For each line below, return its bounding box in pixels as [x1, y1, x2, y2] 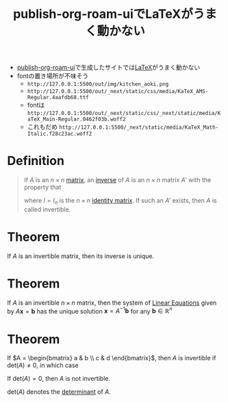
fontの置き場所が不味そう [16, 72, 89, 80]
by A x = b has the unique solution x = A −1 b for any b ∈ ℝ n [7, 305, 173, 315]
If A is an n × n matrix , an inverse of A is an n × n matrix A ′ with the [23, 176, 212, 184]
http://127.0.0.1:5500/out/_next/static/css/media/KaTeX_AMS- [27, 88, 209, 95]
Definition [7, 153, 65, 168]
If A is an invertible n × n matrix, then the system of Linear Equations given [7, 299, 217, 307]
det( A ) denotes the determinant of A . [7, 388, 112, 396]
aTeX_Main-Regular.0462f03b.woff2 [27, 116, 126, 123]
